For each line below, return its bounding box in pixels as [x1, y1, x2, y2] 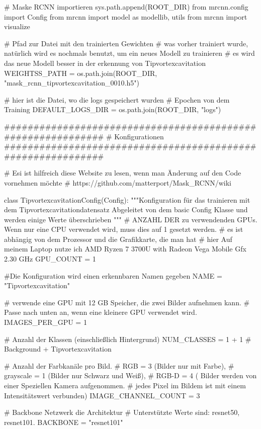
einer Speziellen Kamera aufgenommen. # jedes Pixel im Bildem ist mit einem [4, 380, 246, 390]
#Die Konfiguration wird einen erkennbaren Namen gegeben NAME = [4, 270, 222, 281]
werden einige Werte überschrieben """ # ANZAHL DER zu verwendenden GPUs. [4, 214, 257, 224]
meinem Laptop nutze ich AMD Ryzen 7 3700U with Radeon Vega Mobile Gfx [4, 243, 246, 254]
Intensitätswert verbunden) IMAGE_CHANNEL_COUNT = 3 [4, 390, 200, 400]
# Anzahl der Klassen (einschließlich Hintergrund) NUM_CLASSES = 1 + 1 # [4, 333, 251, 344]
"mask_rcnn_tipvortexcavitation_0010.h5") [4, 77, 139, 88]
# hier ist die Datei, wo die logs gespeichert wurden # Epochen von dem [4, 94, 230, 105]
